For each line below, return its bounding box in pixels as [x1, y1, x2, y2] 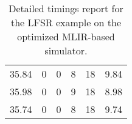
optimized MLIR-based [17, 29, 115, 43]
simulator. [44, 43, 88, 57]
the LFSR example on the [10, 15, 122, 29]
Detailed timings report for [9, 1, 123, 15]
